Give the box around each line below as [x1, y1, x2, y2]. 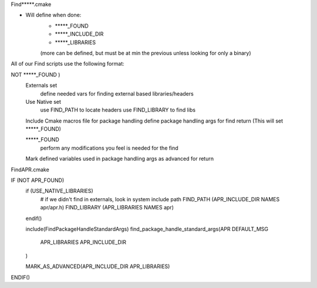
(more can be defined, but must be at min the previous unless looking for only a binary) [40, 49, 252, 56]
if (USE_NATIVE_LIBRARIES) [25, 188, 93, 195]
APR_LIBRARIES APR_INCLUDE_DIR [40, 239, 126, 246]
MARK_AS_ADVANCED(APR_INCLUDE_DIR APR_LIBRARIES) [25, 263, 170, 270]
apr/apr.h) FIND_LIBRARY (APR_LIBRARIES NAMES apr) [40, 204, 174, 211]
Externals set [25, 82, 58, 89]
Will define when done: [25, 12, 82, 19]
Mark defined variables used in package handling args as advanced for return [25, 155, 214, 162]
